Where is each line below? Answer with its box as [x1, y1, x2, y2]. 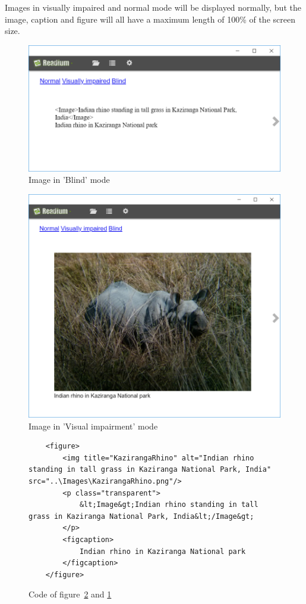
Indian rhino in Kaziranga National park [79, 547, 246, 556]
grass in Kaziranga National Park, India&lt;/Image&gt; [29, 512, 254, 521]
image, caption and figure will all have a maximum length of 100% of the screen [5, 13, 295, 25]
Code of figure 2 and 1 [29, 588, 112, 600]
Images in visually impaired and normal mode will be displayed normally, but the [5, 1, 301, 13]
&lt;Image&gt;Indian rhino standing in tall [79, 500, 258, 509]
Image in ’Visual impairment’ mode [29, 419, 158, 432]
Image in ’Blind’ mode [29, 173, 110, 186]
